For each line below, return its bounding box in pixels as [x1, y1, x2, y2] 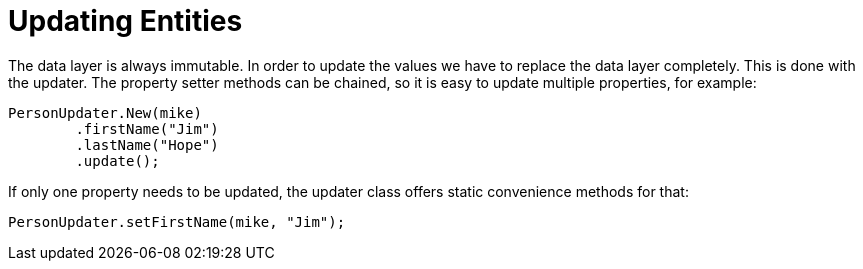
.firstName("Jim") [75, 120, 219, 137]
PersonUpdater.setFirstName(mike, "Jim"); [8, 213, 346, 230]
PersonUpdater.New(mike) [8, 104, 202, 121]
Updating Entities [8, 4, 243, 38]
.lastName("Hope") [75, 136, 219, 153]
